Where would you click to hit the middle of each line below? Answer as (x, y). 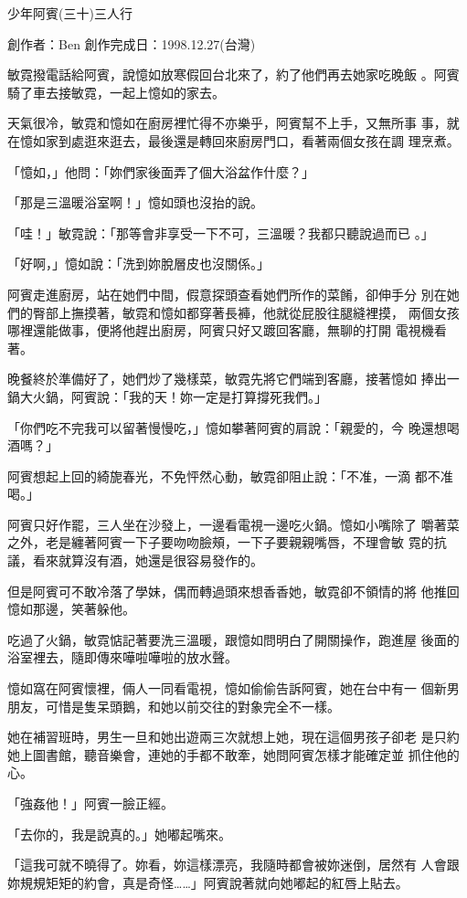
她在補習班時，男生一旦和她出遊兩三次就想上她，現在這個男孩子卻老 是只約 (233, 737)
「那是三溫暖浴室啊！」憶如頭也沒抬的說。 (135, 202)
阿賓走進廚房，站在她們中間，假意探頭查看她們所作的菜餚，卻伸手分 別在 (227, 294)
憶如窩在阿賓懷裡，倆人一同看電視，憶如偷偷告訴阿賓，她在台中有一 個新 (227, 688)
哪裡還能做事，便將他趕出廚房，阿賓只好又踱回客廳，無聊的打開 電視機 (221, 330)
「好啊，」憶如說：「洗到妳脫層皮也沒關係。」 (138, 264)
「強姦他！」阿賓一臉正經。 (90, 803)
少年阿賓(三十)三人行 (70, 13)
